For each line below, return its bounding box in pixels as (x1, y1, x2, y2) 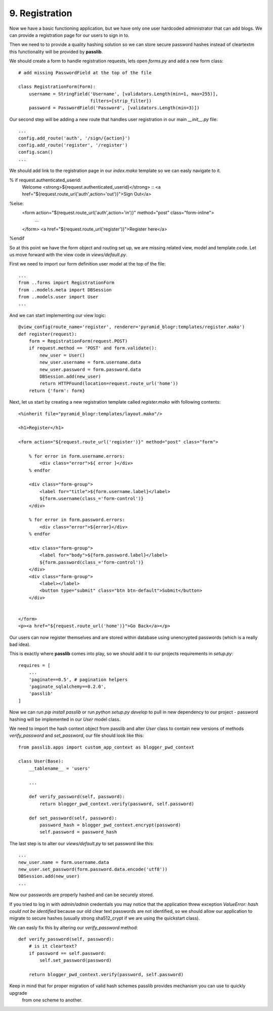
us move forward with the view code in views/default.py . (9, 252, 127, 258)
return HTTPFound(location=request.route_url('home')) (39, 381, 178, 386)
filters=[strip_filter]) (90, 98, 152, 104)
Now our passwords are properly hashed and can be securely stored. (9, 892, 154, 898)
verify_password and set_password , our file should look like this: (9, 732, 144, 738)
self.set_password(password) (39, 957, 112, 963)
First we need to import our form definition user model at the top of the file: (9, 261, 166, 267)
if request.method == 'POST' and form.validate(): (28, 345, 157, 351)
